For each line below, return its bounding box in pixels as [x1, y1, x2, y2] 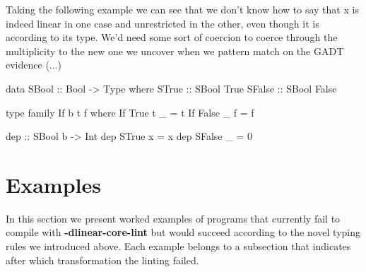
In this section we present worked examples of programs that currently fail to [6, 211, 341, 225]
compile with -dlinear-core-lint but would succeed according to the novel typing [6, 225, 360, 240]
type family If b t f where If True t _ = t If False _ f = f [6, 105, 254, 119]
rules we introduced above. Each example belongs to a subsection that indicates [6, 239, 351, 254]
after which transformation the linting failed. [6, 252, 199, 267]
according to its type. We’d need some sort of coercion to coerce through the [6, 30, 338, 45]
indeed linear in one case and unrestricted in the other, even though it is [6, 16, 319, 30]
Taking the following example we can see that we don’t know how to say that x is [6, 2, 359, 16]
